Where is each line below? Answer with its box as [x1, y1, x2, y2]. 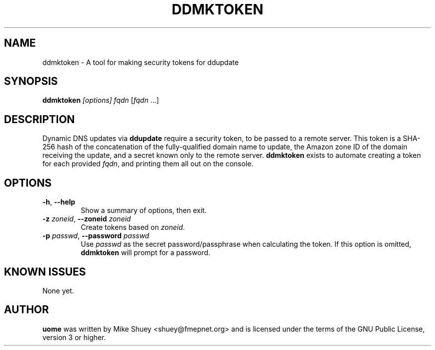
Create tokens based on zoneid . [80, 223, 185, 232]
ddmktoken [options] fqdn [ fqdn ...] [42, 96, 159, 105]
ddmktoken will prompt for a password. [80, 248, 211, 257]
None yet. [42, 286, 74, 295]
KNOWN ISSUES [4, 265, 86, 278]
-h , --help [42, 198, 75, 207]
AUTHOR [4, 303, 49, 316]
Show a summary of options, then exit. [80, 206, 207, 215]
